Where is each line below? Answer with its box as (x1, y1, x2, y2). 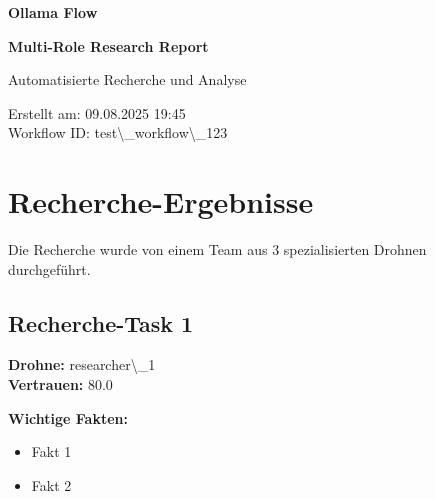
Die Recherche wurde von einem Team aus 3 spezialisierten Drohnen (8, 239, 427, 260)
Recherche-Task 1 (8, 307, 194, 338)
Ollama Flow (8, 2, 98, 22)
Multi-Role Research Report (8, 35, 209, 56)
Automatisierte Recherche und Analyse (8, 69, 247, 90)
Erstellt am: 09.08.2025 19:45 (8, 102, 186, 123)
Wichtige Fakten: (8, 407, 128, 428)
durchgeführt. (8, 258, 91, 279)
